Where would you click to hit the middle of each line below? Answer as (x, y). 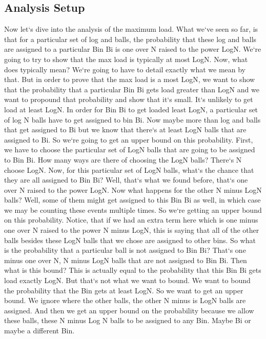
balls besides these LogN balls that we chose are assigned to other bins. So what (130, 240)
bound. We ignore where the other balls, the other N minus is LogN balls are (125, 300)
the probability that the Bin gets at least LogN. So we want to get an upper (124, 290)
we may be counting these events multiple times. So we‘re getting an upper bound (133, 210)
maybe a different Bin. (39, 331)
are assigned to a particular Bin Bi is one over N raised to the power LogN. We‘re (133, 49)
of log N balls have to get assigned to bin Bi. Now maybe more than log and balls (132, 119)
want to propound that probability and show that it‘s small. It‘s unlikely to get (129, 99)
